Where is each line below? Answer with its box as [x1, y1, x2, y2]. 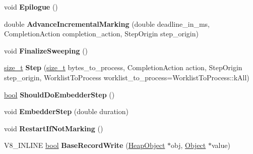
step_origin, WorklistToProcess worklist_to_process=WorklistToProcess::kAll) [4, 72, 249, 82]
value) [211, 140, 230, 150]
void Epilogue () [4, 2, 58, 12]
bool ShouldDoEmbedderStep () [4, 89, 115, 99]
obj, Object [171, 140, 206, 150]
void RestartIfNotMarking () [4, 123, 103, 133]
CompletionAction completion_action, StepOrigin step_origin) [4, 28, 199, 39]
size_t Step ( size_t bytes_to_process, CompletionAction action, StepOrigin [4, 62, 242, 73]
